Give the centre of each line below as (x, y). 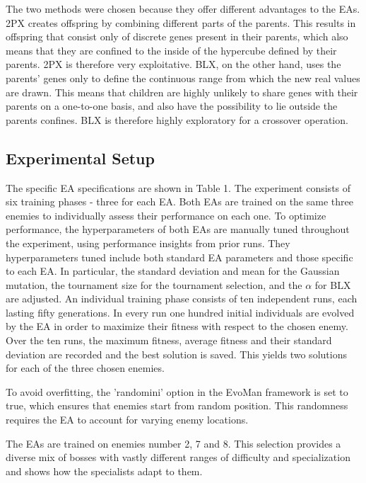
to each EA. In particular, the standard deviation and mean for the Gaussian (173, 271)
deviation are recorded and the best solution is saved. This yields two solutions (176, 354)
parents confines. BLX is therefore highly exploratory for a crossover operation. (177, 119)
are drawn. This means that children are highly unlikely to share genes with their (182, 92)
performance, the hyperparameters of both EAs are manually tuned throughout (178, 229)
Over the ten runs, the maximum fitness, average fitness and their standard (169, 340)
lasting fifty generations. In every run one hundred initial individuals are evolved (180, 312)
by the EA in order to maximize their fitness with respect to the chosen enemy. (177, 326)
